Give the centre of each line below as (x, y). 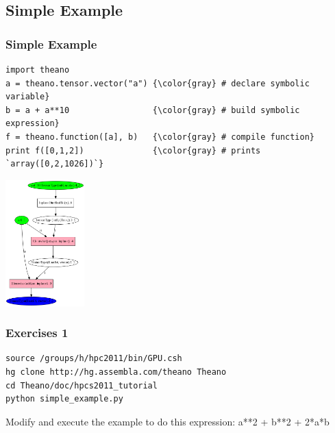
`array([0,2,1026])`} (55, 164)
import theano (38, 70)
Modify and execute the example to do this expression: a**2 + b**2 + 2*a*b (167, 421)
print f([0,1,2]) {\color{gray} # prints (133, 150)
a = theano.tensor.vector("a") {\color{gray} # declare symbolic (158, 83)
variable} (28, 97)
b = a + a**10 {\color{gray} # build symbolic (153, 110)
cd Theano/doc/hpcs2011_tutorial (82, 385)
